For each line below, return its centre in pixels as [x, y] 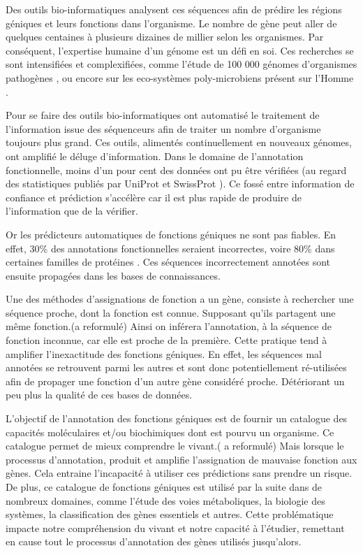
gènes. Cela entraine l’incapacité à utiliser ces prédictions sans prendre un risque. [179, 473]
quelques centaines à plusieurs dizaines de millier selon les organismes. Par [165, 37]
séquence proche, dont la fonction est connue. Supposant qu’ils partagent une [171, 312]
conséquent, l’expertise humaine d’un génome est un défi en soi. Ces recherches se [180, 50]
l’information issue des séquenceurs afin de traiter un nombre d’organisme [163, 128]
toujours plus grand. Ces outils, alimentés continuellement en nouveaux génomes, [179, 142]
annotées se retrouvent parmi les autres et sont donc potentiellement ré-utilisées [176, 367]
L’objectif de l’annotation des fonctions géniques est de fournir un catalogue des [177, 418]
